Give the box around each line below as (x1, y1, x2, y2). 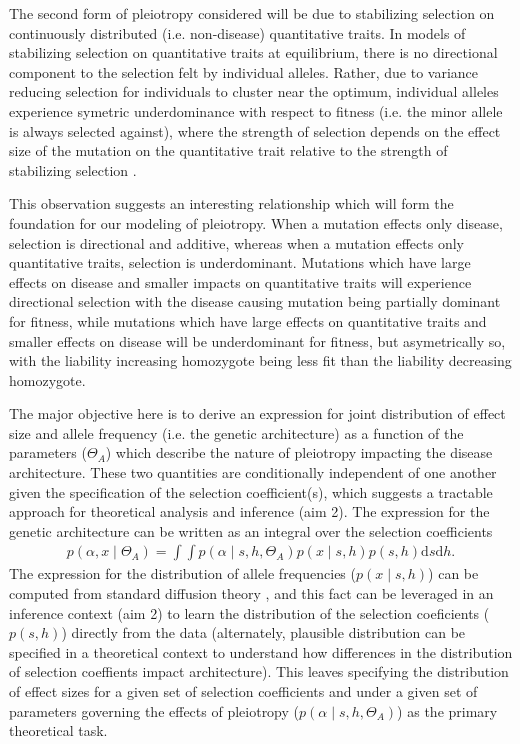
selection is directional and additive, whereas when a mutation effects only (9, 232, 464, 253)
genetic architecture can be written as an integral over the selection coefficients (9, 520, 493, 541)
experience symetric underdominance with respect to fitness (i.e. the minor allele (9, 100, 503, 121)
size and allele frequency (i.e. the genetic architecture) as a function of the (9, 422, 464, 443)
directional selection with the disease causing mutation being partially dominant (9, 291, 501, 312)
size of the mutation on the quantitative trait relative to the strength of (9, 140, 448, 161)
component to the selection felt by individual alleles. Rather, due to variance (9, 61, 479, 82)
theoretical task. (9, 720, 108, 741)
